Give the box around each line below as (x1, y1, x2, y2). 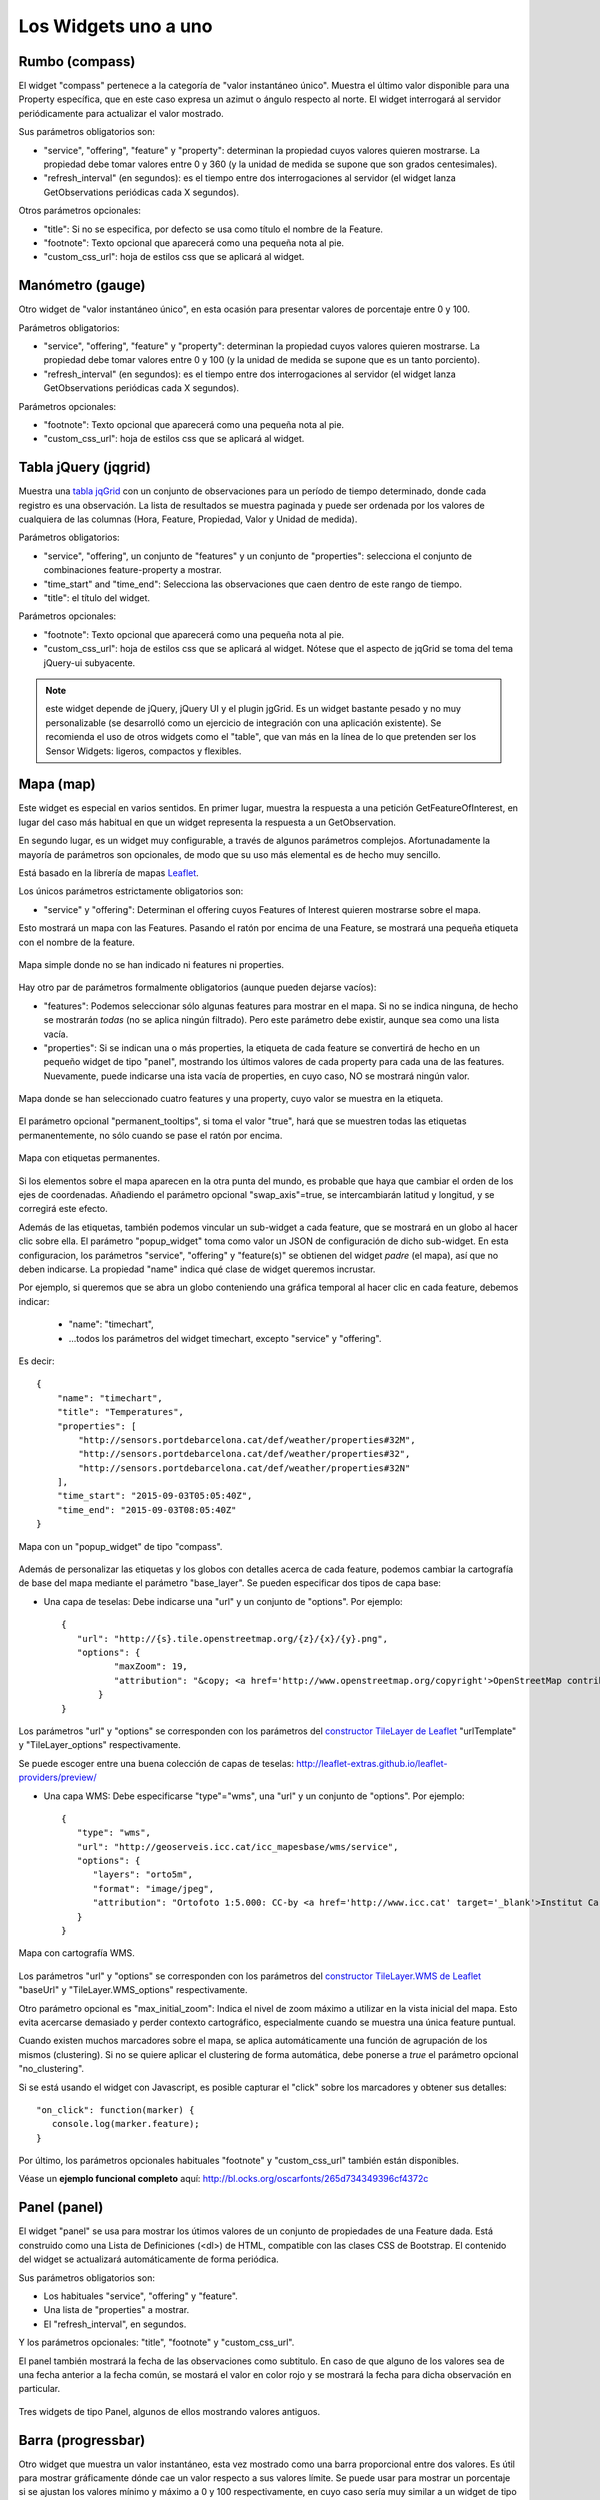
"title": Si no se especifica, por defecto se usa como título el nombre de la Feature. (43, 223, 384, 235)
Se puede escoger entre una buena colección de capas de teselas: (18, 1757, 295, 1769)
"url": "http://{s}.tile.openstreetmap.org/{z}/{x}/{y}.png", (76, 1633, 389, 1644)
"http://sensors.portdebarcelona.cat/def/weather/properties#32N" (78, 1462, 411, 1474)
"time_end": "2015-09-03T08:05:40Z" (56, 1504, 237, 1515)
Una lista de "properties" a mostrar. (43, 2304, 190, 2316)
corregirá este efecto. (18, 1203, 109, 1215)
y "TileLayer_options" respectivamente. (18, 1739, 182, 1751)
